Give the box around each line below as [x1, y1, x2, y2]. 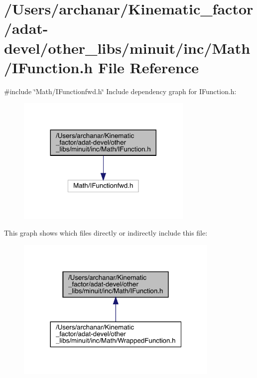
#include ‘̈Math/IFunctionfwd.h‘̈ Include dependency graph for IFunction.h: [4, 86, 237, 96]
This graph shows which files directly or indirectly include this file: [4, 228, 208, 238]
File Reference [98, 57, 199, 77]
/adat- [4, 18, 48, 38]
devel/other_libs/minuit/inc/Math [4, 37, 251, 58]
